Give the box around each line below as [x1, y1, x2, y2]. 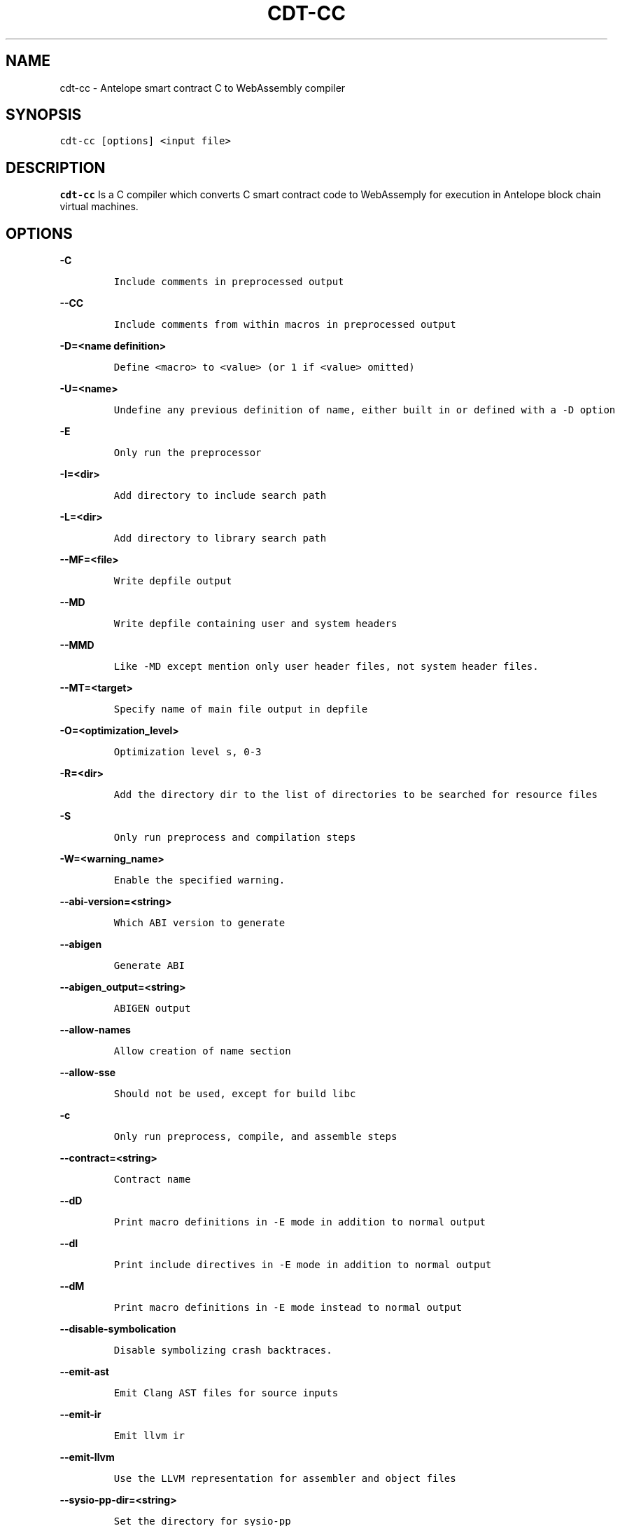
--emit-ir [59, 1408, 101, 1421]
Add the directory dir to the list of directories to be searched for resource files [113, 789, 598, 801]
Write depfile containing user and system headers [113, 618, 397, 630]
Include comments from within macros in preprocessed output [113, 319, 456, 331]
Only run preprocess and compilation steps [113, 832, 356, 844]
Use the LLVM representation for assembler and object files [113, 1473, 456, 1485]
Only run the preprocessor [113, 447, 262, 459]
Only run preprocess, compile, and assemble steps [113, 1131, 397, 1143]
